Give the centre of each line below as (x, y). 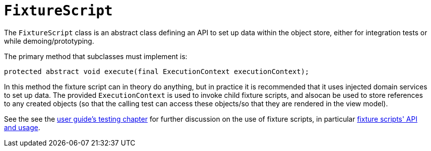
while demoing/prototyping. (49, 41)
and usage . (22, 127)
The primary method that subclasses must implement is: (96, 56)
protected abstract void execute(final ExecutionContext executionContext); (157, 71)
